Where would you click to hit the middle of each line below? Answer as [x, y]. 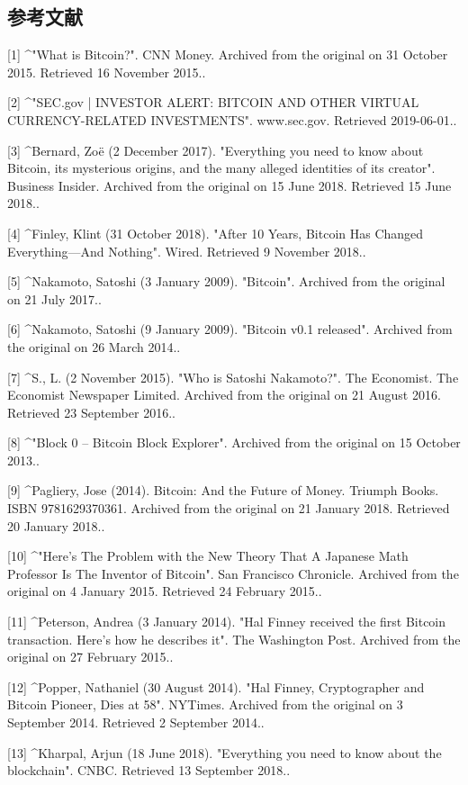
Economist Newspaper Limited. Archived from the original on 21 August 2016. [224, 395]
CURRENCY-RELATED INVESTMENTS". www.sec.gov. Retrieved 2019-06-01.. [232, 119]
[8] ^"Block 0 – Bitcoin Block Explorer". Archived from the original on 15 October [234, 442]
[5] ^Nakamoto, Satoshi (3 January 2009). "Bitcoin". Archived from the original [226, 281]
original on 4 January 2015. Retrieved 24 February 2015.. [165, 591]
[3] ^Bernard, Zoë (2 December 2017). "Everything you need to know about [216, 150]
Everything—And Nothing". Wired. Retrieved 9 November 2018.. [187, 251]
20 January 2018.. [56, 525]
